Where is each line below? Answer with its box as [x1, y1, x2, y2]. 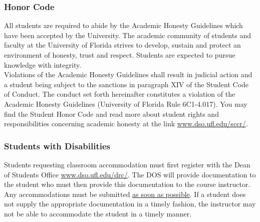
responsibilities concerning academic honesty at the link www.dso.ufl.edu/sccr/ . [4, 118, 248, 129]
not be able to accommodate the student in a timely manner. [4, 208, 192, 218]
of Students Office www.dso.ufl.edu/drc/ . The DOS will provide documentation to [4, 169, 256, 179]
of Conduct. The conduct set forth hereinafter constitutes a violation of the [4, 89, 235, 99]
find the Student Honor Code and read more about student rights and [4, 108, 219, 119]
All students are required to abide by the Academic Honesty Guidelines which [4, 20, 243, 31]
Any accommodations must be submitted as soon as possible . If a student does [4, 188, 246, 199]
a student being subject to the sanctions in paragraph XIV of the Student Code [4, 79, 249, 89]
